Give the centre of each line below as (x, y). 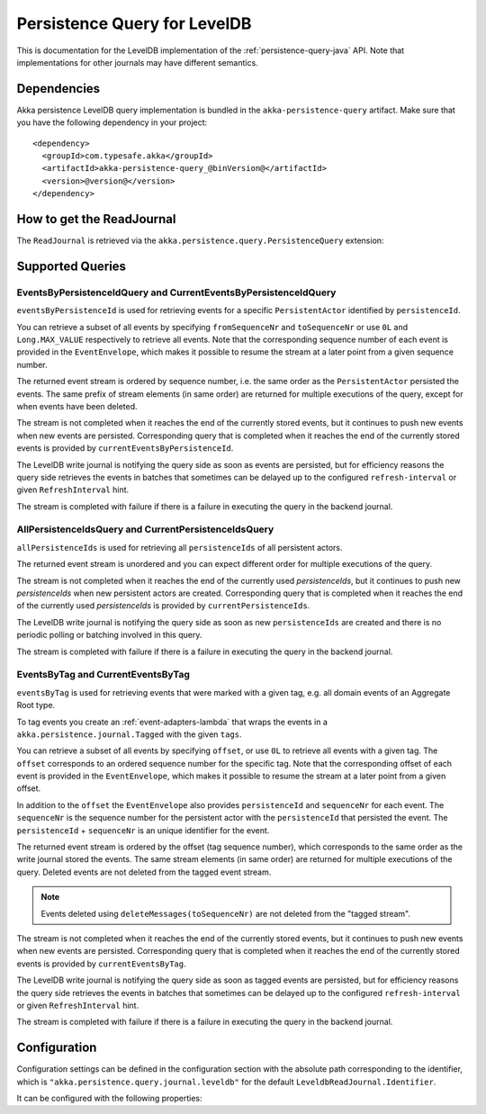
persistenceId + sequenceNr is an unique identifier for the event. (143, 830)
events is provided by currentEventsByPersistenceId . (125, 448)
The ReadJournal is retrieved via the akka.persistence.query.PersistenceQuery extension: (200, 241)
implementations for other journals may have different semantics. (137, 62)
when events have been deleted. (77, 406)
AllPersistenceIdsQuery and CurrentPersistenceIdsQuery (145, 529)
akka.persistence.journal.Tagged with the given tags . (129, 734)
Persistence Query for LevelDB (134, 23)
